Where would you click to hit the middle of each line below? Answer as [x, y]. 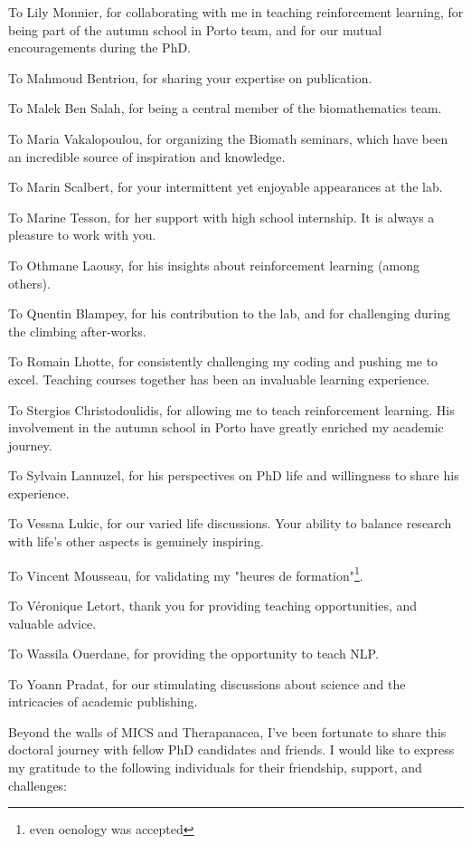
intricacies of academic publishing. [103, 702]
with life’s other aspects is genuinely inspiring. [136, 541]
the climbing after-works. [77, 331]
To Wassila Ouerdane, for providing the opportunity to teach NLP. [193, 654]
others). [29, 283]
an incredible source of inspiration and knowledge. [147, 156]
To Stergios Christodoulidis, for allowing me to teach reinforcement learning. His [231, 409]
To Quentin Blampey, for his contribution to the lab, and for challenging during [229, 313]
